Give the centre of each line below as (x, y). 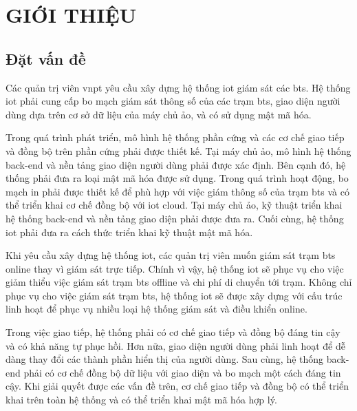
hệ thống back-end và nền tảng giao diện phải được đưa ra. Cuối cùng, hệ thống (175, 218)
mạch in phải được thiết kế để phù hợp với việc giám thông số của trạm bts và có (177, 191)
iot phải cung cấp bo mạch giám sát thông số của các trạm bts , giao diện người (173, 101)
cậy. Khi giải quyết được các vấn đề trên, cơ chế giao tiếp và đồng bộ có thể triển (177, 386)
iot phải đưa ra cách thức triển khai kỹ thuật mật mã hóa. (129, 232)
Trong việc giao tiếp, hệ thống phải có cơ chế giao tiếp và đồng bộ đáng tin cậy (173, 332)
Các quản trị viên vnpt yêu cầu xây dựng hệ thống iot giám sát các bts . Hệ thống (178, 87)
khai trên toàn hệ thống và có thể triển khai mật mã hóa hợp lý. (141, 400)
